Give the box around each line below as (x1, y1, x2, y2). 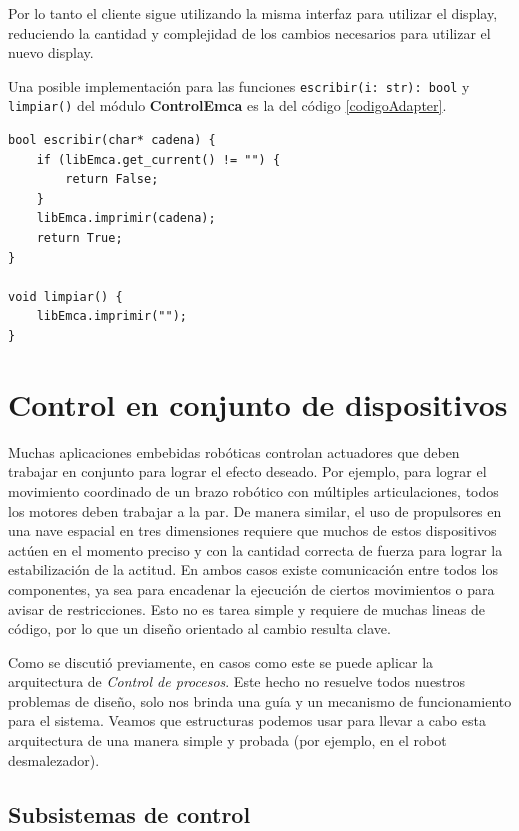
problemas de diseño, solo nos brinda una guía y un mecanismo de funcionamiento (8, 690, 512, 711)
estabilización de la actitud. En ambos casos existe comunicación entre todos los (8, 559, 498, 580)
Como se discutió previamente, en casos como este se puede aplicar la (8, 651, 434, 672)
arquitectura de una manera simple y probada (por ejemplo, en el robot (8, 730, 447, 751)
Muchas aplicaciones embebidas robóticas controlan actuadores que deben (8, 441, 460, 462)
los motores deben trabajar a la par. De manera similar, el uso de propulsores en (8, 500, 502, 521)
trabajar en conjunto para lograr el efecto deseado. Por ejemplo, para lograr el (8, 461, 487, 482)
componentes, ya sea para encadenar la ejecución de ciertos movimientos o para (8, 578, 495, 599)
